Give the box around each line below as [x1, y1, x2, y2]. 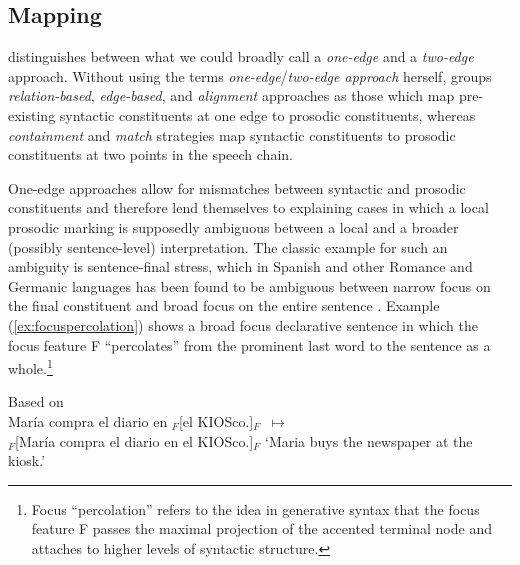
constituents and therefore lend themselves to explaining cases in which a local [8, 197, 489, 218]
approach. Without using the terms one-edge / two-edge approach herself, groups [8, 65, 492, 86]
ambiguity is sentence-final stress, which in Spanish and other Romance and [8, 256, 473, 277]
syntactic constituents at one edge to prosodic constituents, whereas [59, 104, 476, 125]
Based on [8, 391, 64, 412]
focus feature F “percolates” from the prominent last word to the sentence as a [8, 334, 491, 355]
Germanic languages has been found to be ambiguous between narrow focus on [8, 275, 491, 296]
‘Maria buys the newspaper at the [264, 430, 473, 451]
